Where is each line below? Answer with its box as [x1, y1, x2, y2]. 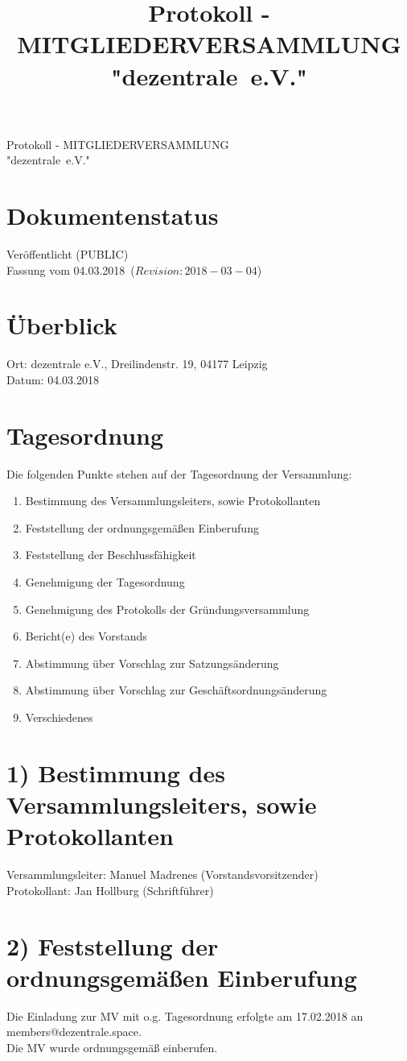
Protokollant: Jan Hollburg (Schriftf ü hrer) [6, 881, 214, 898]
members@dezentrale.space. [6, 1023, 142, 1040]
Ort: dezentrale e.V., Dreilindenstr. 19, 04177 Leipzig [6, 355, 268, 372]
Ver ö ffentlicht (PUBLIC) [6, 246, 129, 263]
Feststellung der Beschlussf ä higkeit [25, 546, 196, 563]
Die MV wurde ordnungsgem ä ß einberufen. [6, 1038, 218, 1055]
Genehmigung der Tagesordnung [25, 574, 185, 591]
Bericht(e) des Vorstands [25, 628, 147, 644]
